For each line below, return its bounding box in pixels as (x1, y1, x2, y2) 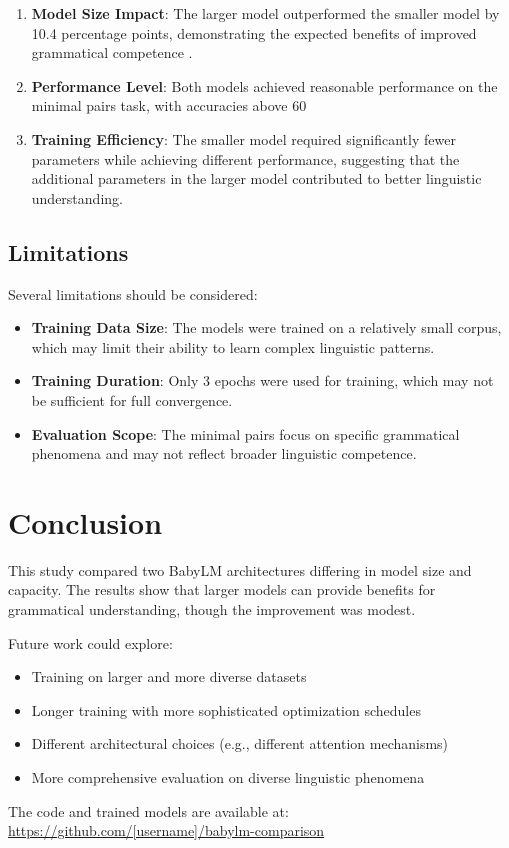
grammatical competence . (31, 42, 193, 63)
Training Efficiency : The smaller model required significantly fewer (31, 128, 456, 149)
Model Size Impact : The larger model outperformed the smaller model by (31, 3, 500, 23)
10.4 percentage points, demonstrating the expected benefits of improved (31, 22, 477, 43)
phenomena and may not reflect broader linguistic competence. (31, 443, 417, 464)
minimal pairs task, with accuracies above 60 (31, 95, 307, 116)
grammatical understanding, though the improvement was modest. (8, 599, 416, 620)
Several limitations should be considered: (8, 283, 258, 304)
